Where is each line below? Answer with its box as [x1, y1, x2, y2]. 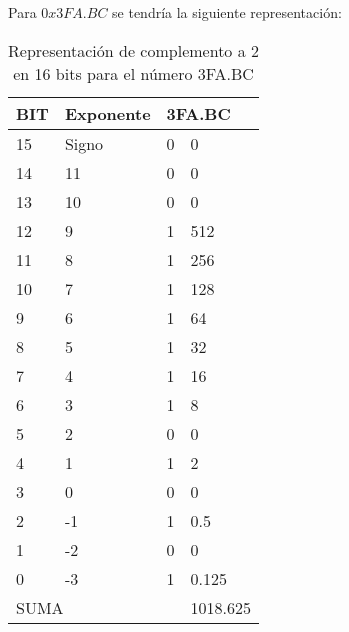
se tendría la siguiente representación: [112, 2, 342, 22]
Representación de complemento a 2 [8, 38, 260, 62]
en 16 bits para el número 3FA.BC [13, 61, 254, 85]
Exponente [64, 101, 151, 125]
